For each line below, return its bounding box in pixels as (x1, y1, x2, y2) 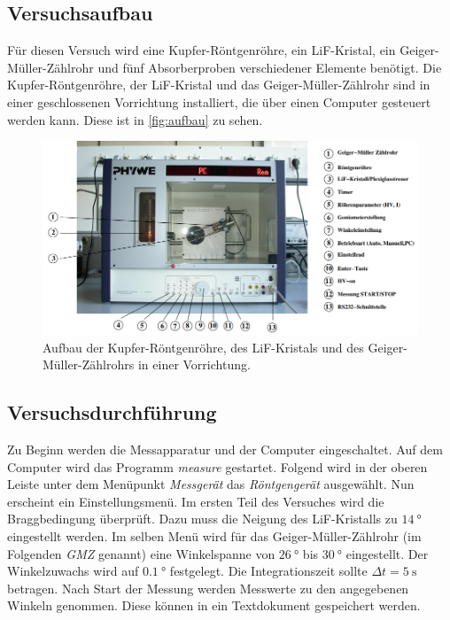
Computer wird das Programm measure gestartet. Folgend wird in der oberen (7, 457, 428, 476)
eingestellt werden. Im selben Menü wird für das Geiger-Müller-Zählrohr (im (7, 527, 422, 546)
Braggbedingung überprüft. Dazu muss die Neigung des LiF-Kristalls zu (7, 509, 398, 528)
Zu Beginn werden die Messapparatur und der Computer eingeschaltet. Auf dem (7, 440, 443, 459)
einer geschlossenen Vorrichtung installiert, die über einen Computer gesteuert (7, 92, 431, 111)
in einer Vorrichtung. (137, 355, 251, 374)
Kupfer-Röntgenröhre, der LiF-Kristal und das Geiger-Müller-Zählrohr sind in (7, 75, 431, 94)
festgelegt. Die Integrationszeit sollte (169, 562, 368, 580)
